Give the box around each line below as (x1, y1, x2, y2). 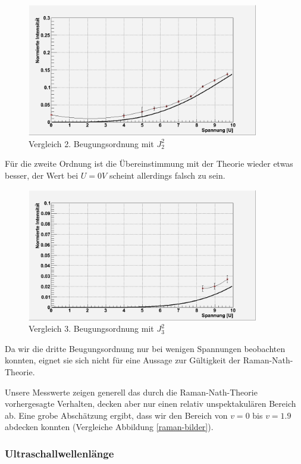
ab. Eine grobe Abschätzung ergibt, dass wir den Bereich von (5, 409, 228, 421)
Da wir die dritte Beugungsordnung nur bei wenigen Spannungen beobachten (5, 342, 286, 354)
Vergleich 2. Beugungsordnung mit (29, 137, 154, 150)
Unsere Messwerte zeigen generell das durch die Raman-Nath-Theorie (5, 385, 258, 398)
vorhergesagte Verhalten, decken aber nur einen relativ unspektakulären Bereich (5, 397, 296, 410)
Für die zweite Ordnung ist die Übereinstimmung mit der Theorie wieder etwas (5, 157, 293, 170)
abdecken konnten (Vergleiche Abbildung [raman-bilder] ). (5, 421, 214, 433)
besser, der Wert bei (5, 169, 79, 181)
